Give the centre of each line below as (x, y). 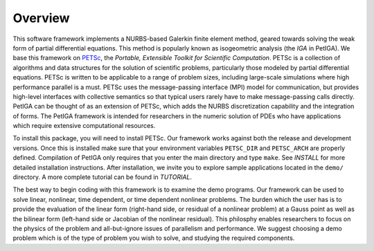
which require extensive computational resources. (84, 126)
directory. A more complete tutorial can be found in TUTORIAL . (103, 177)
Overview (41, 18)
